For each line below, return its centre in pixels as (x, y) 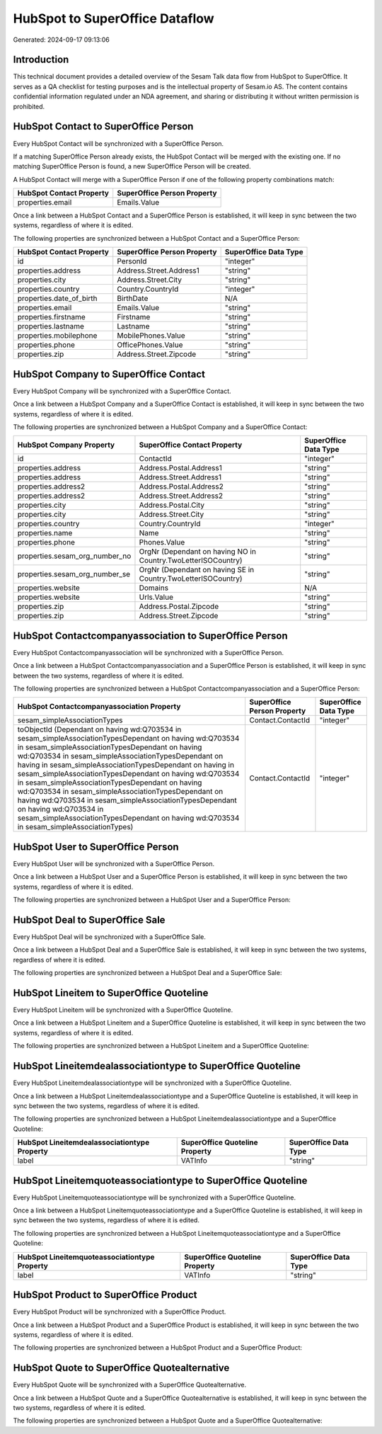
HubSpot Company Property (66, 445)
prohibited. (29, 106)
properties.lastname (51, 326)
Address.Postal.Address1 (181, 468)
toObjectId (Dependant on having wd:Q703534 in (99, 729)
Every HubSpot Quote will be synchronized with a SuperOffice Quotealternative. (130, 1385)
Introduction (41, 60)
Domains (154, 588)
